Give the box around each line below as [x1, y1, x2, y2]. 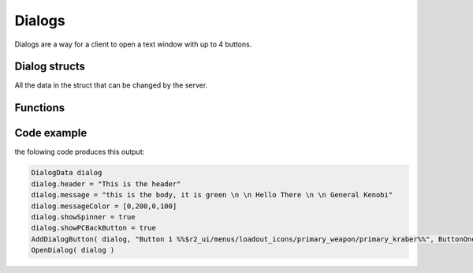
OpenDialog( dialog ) [31, 245, 115, 255]
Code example [14, 126, 88, 140]
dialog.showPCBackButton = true [31, 223, 157, 233]
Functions [14, 101, 65, 114]
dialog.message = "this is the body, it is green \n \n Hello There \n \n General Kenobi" [31, 190, 393, 200]
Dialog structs [14, 60, 86, 73]
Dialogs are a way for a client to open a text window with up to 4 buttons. [14, 39, 252, 49]
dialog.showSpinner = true [31, 212, 136, 221]
